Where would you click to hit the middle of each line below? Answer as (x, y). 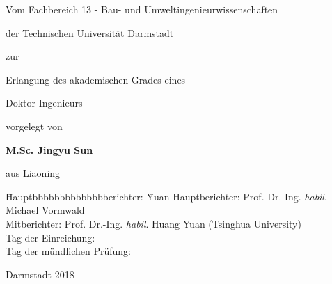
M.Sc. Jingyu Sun (49, 149)
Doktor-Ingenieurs (44, 103)
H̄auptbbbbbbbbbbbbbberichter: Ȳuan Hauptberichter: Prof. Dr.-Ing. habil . (166, 196)
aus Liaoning (33, 173)
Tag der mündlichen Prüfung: (68, 251)
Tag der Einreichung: (50, 237)
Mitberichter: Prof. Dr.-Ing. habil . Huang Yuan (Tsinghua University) (153, 223)
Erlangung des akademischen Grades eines (96, 79)
